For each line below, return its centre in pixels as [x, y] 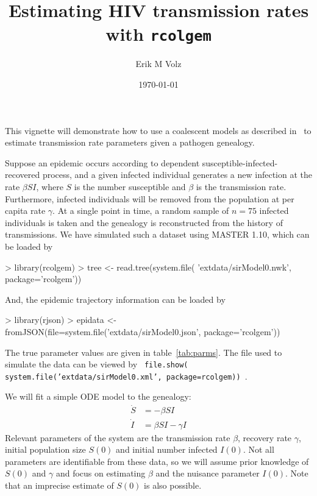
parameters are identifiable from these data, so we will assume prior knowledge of [157, 461]
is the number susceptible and [130, 186]
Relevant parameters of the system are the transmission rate [118, 437]
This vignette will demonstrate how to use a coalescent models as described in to [158, 130]
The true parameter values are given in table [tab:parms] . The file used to [144, 352]
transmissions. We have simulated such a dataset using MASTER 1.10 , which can [157, 234]
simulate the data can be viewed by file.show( [97, 364]
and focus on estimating [101, 473]
